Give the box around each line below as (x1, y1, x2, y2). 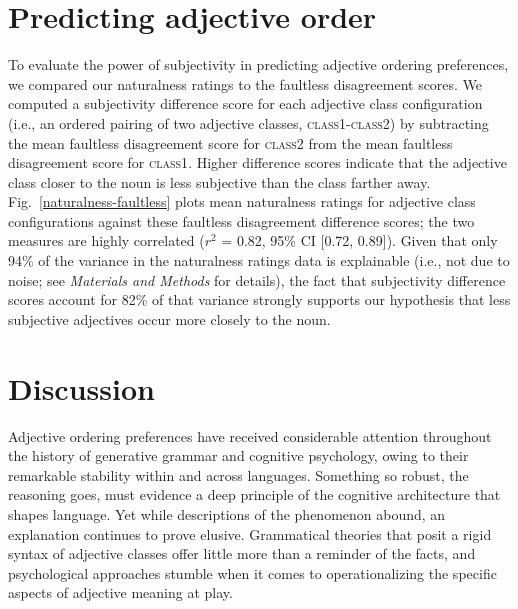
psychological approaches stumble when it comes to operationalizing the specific (8, 562, 497, 583)
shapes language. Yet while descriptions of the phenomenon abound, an (8, 503, 446, 524)
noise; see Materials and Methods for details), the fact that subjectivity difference (8, 269, 506, 290)
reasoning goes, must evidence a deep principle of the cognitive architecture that (8, 484, 501, 505)
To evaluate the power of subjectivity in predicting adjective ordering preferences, (8, 54, 509, 75)
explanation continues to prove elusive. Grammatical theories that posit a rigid (8, 523, 492, 544)
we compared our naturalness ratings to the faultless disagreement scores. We (8, 73, 483, 94)
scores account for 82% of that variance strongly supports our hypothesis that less (8, 289, 511, 310)
